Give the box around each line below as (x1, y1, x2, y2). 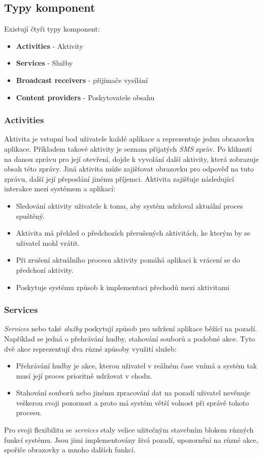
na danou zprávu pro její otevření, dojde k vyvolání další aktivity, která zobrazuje (4, 153, 259, 164)
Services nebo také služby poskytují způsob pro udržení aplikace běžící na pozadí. (4, 323, 257, 334)
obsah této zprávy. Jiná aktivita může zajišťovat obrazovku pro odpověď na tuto (4, 163, 254, 174)
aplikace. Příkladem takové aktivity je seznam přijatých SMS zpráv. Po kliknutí (4, 143, 252, 154)
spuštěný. (16, 210, 45, 221)
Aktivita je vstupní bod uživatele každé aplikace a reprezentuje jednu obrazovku (4, 133, 254, 144)
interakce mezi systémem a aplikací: (4, 183, 116, 194)
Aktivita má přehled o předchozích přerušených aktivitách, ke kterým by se (16, 227, 250, 238)
